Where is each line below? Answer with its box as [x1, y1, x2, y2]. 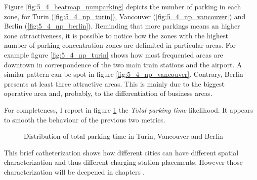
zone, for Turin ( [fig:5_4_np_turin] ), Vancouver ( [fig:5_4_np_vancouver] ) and [4, 11, 246, 21]
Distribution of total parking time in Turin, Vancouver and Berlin [24, 131, 223, 141]
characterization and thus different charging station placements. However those [4, 157, 243, 167]
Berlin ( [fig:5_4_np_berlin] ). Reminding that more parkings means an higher [4, 21, 240, 31]
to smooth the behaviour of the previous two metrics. [4, 114, 166, 124]
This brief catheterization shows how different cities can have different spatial [4, 147, 239, 157]
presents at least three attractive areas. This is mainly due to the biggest [4, 78, 225, 89]
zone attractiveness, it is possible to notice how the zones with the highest [4, 30, 228, 40]
